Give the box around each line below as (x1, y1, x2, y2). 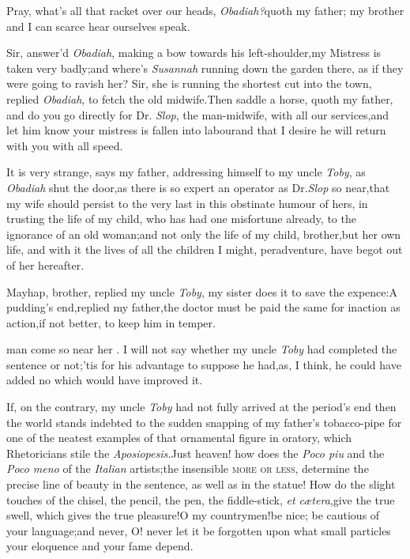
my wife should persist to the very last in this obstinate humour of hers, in (6, 195, 368, 211)
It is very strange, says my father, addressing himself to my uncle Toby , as (6, 164, 366, 180)
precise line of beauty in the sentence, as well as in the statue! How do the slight (6, 476, 396, 493)
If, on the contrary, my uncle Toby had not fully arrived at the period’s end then (6, 398, 397, 415)
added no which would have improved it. (6, 372, 203, 388)
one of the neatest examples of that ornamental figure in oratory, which (6, 429, 352, 446)
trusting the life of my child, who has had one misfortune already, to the (6, 210, 356, 227)
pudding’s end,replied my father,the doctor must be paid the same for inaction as (6, 299, 401, 315)
